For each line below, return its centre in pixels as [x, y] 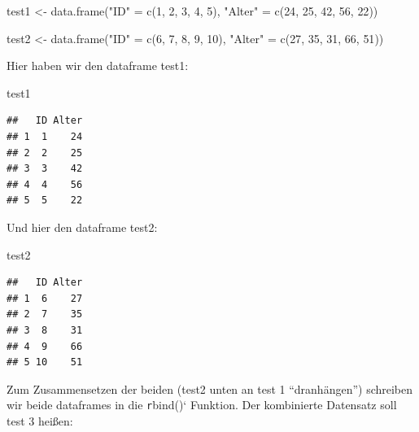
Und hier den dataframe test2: [82, 227]
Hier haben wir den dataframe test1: [98, 65]
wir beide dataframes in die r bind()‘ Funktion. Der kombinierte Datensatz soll [202, 405]
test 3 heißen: [40, 420]
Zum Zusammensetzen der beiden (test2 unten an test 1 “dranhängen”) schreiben [210, 388]
